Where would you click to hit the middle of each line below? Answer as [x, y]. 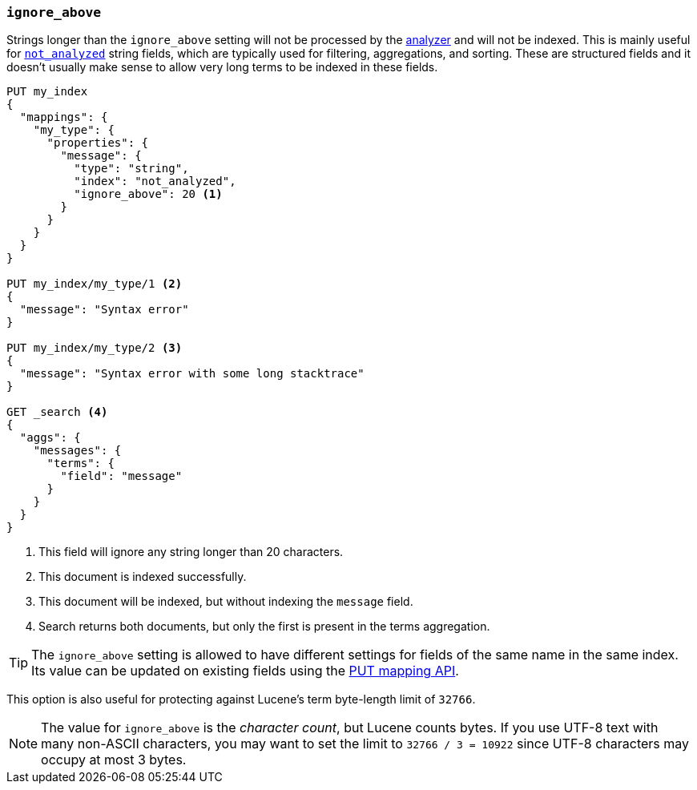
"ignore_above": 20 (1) [148, 194]
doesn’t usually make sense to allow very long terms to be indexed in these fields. [222, 67]
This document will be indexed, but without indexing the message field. [226, 602]
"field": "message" [121, 476]
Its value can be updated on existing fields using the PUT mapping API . [245, 671]
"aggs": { [50, 438]
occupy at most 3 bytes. [114, 760]
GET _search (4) [57, 412]
